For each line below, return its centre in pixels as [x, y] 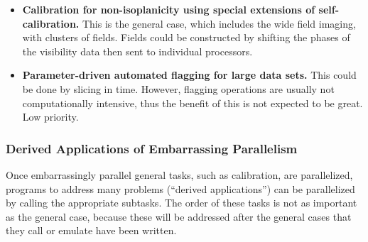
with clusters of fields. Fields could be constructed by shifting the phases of [186, 37]
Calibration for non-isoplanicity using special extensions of [169, 9]
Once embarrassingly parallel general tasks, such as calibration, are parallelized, [179, 174]
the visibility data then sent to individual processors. [137, 51]
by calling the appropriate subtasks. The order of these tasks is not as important [182, 203]
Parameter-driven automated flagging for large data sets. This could [189, 75]
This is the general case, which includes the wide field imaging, [219, 23]
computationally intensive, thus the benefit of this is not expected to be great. [193, 103]
